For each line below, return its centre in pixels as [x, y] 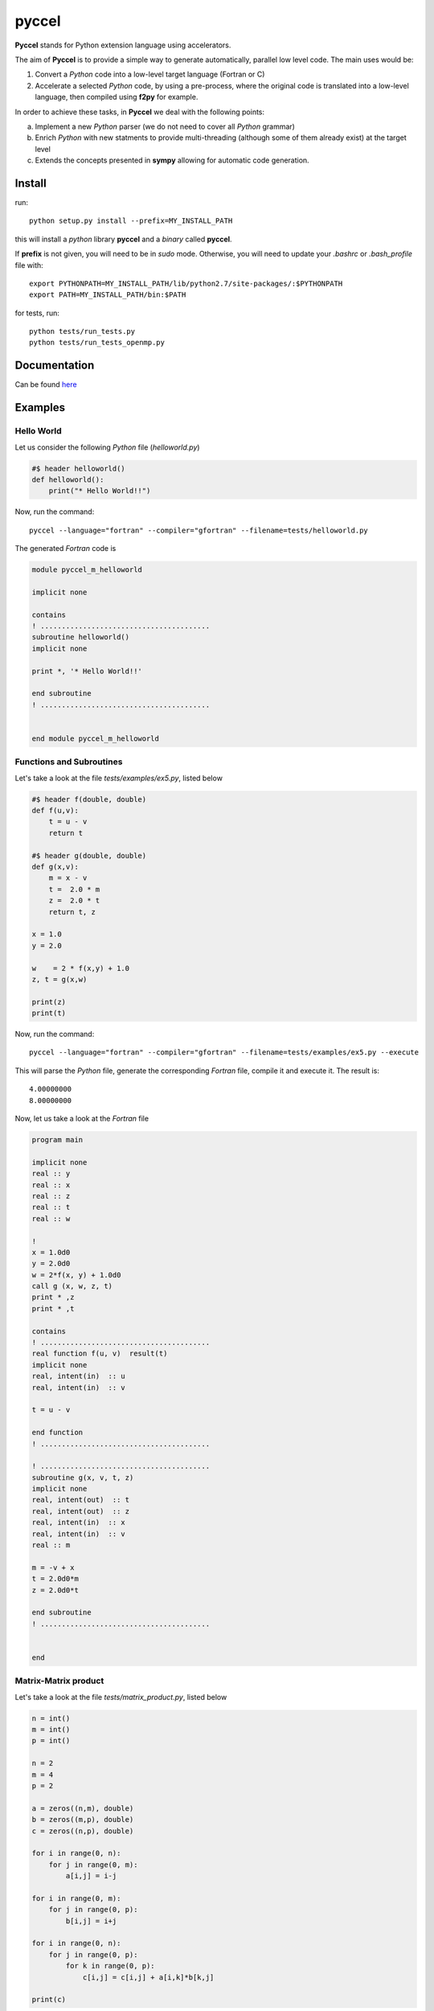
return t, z [72, 912]
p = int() [51, 1741]
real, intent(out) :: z [81, 1511]
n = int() [51, 1718]
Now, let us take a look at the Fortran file [82, 1119]
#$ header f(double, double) [89, 799]
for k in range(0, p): [111, 1966]
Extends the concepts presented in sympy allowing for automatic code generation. [172, 160]
